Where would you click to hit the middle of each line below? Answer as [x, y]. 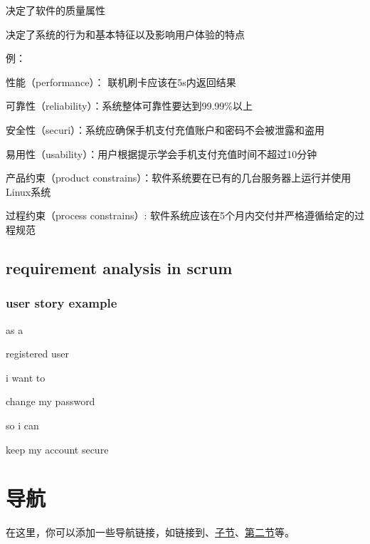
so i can [22, 425]
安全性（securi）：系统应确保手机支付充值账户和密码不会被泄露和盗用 [165, 129]
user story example [62, 303]
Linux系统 [28, 191]
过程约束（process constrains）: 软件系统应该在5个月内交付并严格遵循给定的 [180, 215]
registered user [37, 354]
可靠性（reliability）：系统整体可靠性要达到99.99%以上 [129, 106]
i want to [26, 377]
